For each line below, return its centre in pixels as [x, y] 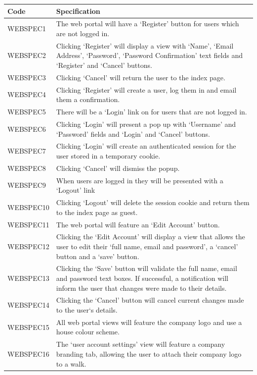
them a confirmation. [88, 99]
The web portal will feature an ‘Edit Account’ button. [138, 224]
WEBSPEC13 [28, 278]
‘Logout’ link [76, 190]
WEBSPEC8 [27, 168]
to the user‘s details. [87, 310]
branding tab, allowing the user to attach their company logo [149, 353]
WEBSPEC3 [27, 77]
